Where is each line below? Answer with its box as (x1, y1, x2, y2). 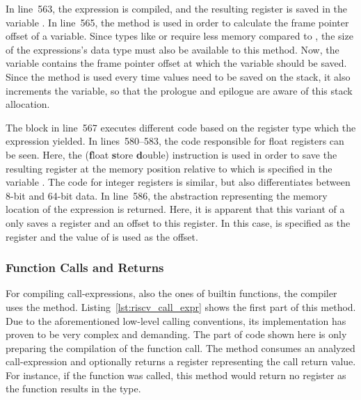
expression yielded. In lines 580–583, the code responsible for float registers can (6, 134, 344, 148)
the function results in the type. (6, 381, 141, 396)
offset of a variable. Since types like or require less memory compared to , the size (6, 29, 353, 43)
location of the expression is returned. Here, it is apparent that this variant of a (6, 202, 345, 216)
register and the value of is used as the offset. (6, 229, 198, 243)
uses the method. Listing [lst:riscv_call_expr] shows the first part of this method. (6, 299, 356, 314)
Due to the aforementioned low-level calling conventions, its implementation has (6, 313, 346, 328)
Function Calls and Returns (6, 259, 164, 276)
